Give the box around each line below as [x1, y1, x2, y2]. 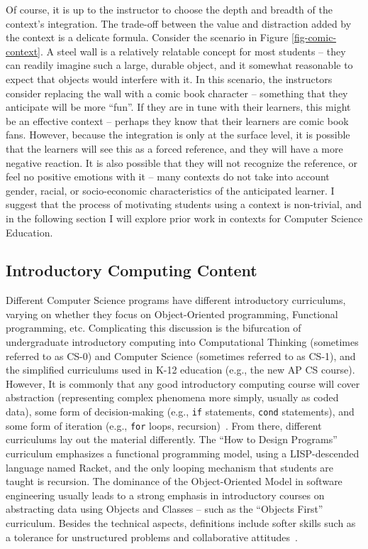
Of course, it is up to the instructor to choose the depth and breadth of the [6, 2, 333, 16]
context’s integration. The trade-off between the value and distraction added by [6, 16, 352, 31]
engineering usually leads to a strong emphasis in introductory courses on [6, 487, 325, 502]
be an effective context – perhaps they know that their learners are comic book [6, 113, 349, 128]
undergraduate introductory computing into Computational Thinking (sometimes [6, 335, 359, 349]
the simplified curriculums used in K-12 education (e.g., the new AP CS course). [6, 362, 355, 377]
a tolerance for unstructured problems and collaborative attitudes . [6, 529, 298, 544]
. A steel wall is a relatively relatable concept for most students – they [40, 43, 346, 58]
